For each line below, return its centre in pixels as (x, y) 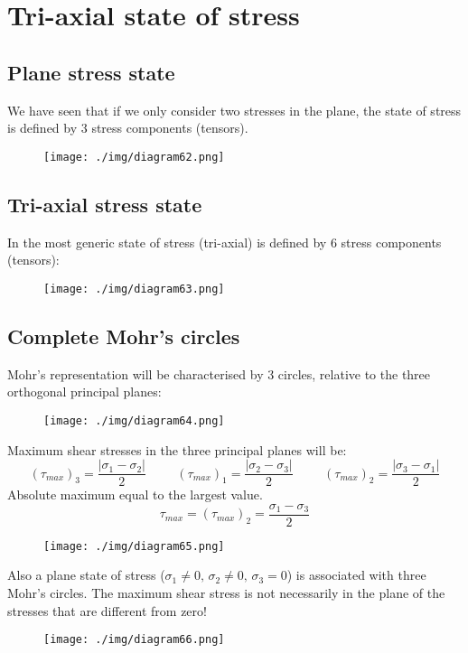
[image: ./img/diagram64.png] (134, 420)
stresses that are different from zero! (107, 610)
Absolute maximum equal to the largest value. (135, 494)
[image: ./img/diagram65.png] (134, 546)
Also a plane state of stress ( (86, 575)
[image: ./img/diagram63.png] (134, 289)
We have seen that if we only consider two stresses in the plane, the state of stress (234, 110)
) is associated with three (356, 575)
